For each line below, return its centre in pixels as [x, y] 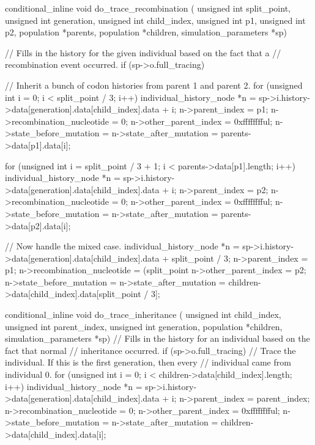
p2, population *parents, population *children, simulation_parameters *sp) [146, 32]
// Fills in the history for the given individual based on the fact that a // [143, 52]
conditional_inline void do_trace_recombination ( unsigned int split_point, [148, 8]
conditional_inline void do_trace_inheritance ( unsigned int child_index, [143, 314]
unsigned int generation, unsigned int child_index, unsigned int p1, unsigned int [155, 20]
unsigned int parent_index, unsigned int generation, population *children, [144, 326]
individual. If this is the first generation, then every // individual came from [148, 362]
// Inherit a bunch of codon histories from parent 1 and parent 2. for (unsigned [154, 85]
